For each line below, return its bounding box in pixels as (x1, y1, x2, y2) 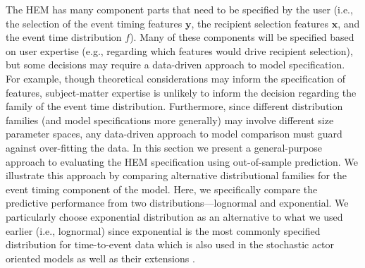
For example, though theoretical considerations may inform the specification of (6, 71, 346, 85)
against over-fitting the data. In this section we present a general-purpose (6, 140, 322, 154)
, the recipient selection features (191, 16, 329, 30)
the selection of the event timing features (6, 16, 182, 30)
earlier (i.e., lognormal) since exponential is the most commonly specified (6, 223, 321, 238)
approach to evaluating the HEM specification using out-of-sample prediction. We (6, 154, 358, 169)
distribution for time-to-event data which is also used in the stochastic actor (6, 237, 335, 252)
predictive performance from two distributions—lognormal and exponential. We (6, 195, 349, 210)
